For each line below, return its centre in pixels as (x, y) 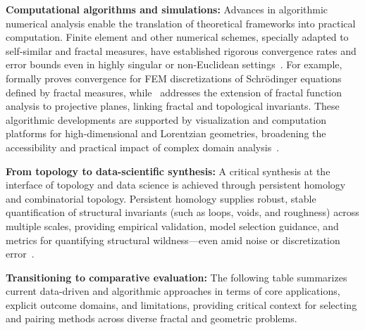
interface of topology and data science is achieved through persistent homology (176, 185)
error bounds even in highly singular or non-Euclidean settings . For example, (174, 64)
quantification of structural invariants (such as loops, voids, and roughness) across (182, 212)
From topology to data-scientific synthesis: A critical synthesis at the (168, 171)
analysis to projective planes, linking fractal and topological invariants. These (173, 106)
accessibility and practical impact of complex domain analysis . (143, 147)
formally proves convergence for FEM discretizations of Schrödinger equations (174, 78)
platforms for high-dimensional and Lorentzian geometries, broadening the (166, 133)
